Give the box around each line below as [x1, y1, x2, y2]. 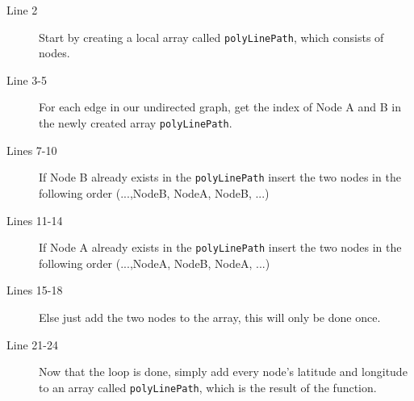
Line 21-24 [6, 336, 58, 353]
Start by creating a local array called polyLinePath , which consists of [39, 28, 384, 45]
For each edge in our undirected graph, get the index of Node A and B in [39, 98, 401, 115]
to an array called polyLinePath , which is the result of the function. [39, 378, 377, 395]
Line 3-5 [6, 71, 47, 88]
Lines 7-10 [6, 141, 57, 158]
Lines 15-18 [6, 282, 63, 299]
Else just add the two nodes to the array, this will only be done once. [39, 308, 381, 325]
